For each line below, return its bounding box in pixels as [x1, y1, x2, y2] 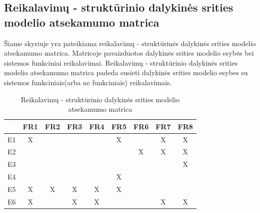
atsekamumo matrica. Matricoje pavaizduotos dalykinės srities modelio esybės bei [4, 48, 254, 58]
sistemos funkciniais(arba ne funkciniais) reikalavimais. [4, 77, 172, 87]
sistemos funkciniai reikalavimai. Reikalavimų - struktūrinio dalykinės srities [4, 57, 238, 68]
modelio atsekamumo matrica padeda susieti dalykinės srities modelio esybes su [4, 67, 248, 78]
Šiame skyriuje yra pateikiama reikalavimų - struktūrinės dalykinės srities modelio [4, 38, 256, 48]
